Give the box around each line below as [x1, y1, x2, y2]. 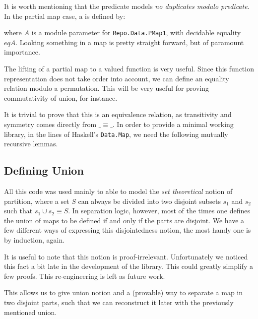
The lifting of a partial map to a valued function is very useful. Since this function [4, 64, 254, 74]
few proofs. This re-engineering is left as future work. [4, 270, 165, 281]
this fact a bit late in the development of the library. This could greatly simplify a [4, 261, 254, 271]
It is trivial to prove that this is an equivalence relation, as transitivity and [4, 109, 232, 120]
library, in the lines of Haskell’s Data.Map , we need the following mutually [4, 128, 228, 139]
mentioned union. [4, 307, 57, 317]
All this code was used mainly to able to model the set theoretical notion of [4, 186, 233, 196]
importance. [4, 47, 40, 57]
